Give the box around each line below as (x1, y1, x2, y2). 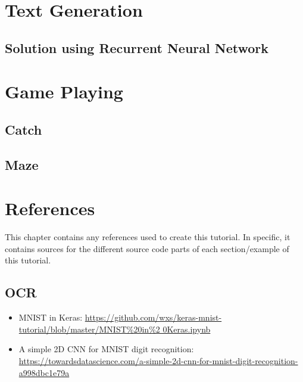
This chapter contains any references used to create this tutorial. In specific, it (5, 231, 290, 243)
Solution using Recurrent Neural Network (5, 38, 268, 57)
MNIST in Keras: (18, 311, 83, 324)
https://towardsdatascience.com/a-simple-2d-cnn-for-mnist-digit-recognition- (18, 354, 298, 367)
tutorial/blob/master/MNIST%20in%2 (18, 322, 160, 335)
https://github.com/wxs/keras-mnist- (85, 311, 222, 324)
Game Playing (5, 79, 123, 104)
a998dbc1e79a (18, 366, 70, 378)
